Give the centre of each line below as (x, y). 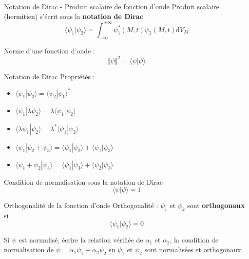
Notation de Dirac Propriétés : (49, 76)
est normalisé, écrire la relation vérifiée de (81, 240)
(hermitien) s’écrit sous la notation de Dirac (74, 16)
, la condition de (194, 240)
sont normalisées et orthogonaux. (194, 250)
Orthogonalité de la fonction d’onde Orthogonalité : (81, 205)
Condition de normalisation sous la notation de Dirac (84, 181)
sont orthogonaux (216, 205)
